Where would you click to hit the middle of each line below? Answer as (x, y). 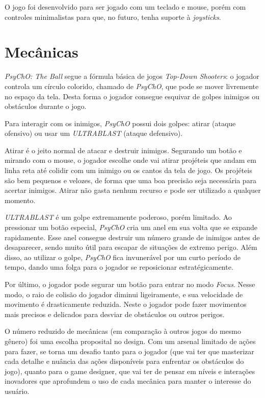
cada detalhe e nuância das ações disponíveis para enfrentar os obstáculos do (124, 361)
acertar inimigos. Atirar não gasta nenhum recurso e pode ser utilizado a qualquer (133, 190)
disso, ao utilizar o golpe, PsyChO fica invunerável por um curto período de (123, 257)
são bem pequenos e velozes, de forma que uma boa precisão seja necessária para (131, 180)
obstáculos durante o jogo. (46, 106)
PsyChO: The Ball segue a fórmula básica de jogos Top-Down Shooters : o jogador (132, 76)
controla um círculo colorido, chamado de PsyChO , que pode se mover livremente (132, 86)
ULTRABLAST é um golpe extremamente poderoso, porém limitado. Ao (118, 217)
